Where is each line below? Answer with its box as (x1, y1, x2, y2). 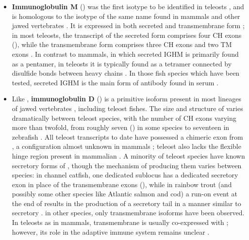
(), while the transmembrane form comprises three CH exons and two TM (12, 39, 232, 49)
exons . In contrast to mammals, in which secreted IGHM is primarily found (12, 48, 239, 59)
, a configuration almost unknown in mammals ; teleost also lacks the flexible (12, 141, 241, 151)
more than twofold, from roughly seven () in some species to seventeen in (12, 122, 230, 132)
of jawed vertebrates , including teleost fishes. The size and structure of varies (12, 103, 243, 113)
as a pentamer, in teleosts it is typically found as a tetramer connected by (12, 58, 232, 68)
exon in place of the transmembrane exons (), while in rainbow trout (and (12, 179, 232, 189)
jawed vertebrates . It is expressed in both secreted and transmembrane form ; (12, 20, 245, 31)
